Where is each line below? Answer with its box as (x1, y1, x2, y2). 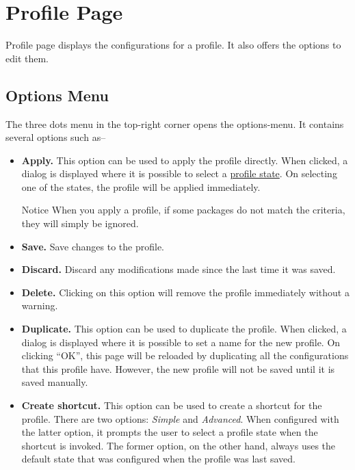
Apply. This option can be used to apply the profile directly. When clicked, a (21, 153, 348, 167)
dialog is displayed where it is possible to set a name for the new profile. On (21, 335, 341, 349)
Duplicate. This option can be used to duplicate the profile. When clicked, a (21, 322, 347, 336)
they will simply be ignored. (21, 216, 139, 231)
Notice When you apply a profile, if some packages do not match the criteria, (21, 203, 345, 217)
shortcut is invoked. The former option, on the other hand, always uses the (21, 438, 336, 452)
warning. (21, 298, 58, 313)
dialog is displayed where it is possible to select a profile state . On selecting (21, 166, 337, 181)
